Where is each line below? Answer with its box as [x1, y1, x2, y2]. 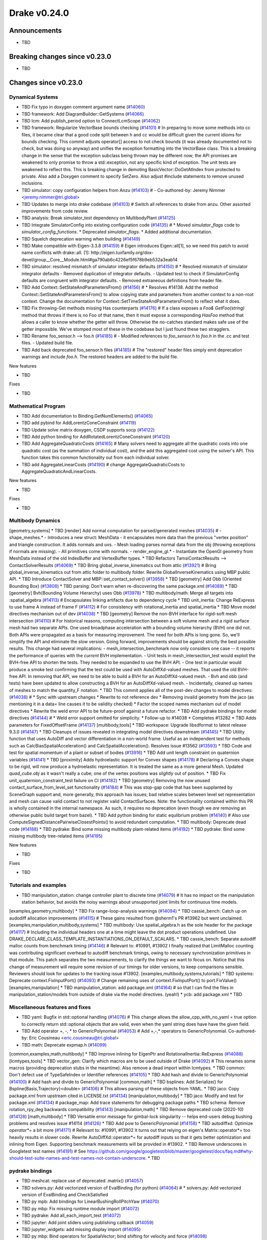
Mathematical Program [9, 402, 66, 409]
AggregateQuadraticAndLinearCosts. [21, 469, 97, 475]
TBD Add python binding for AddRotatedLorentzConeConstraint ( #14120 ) [21, 434, 170, 440]
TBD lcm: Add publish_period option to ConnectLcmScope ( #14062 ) [21, 118, 161, 124]
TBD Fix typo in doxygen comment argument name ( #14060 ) [21, 104, 145, 110]
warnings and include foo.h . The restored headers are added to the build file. [21, 354, 178, 360]
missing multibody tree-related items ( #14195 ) [9, 833, 103, 839]
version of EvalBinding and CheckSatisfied [21, 1191, 108, 1197]
